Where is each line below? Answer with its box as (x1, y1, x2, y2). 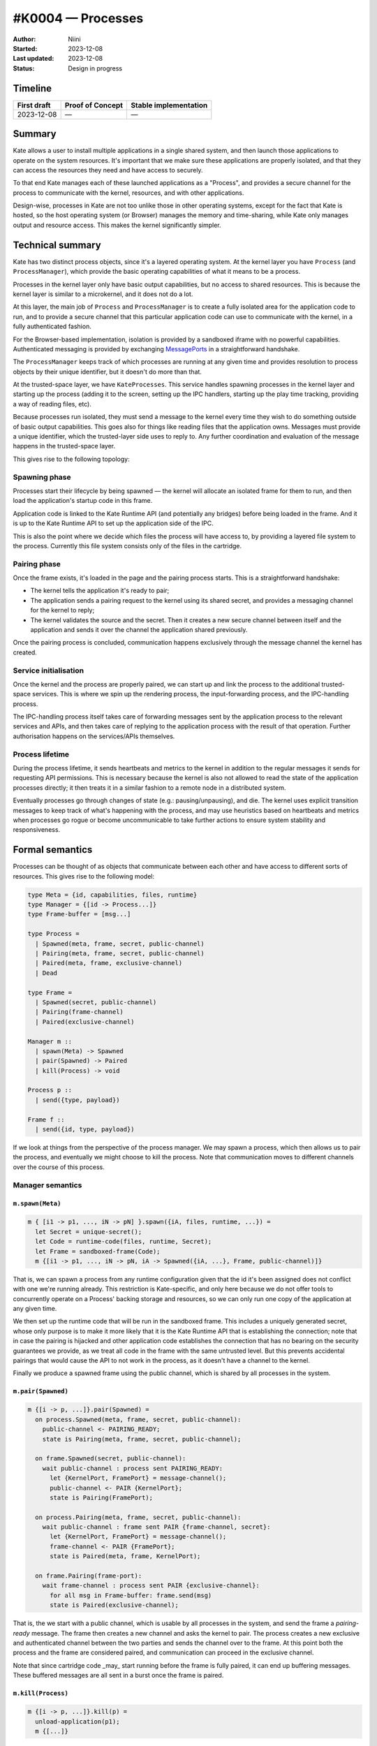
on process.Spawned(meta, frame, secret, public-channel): (35, 1415, 242, 1423)
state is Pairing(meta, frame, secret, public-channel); (42, 1435, 242, 1443)
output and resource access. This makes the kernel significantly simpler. (13, 221, 221, 229)
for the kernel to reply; (30, 606, 95, 615)
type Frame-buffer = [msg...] (27, 910, 131, 918)
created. (13, 648, 38, 656)
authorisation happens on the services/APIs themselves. (13, 732, 175, 740)
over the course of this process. (13, 1163, 105, 1171)
